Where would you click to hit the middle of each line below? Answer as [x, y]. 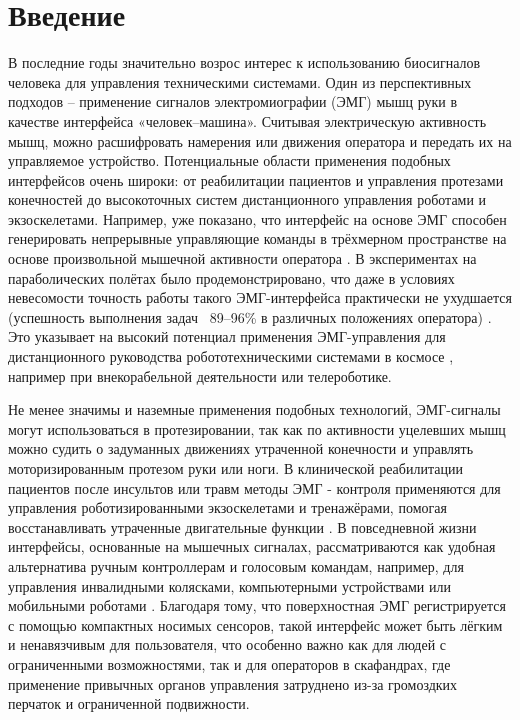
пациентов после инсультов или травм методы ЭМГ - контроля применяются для [254, 487]
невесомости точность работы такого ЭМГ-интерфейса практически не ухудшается [260, 297]
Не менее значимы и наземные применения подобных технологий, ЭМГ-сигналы [254, 409]
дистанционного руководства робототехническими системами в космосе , [231, 356]
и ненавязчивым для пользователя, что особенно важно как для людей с [227, 644]
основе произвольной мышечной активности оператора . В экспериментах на [242, 258]
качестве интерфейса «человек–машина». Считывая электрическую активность [247, 120]
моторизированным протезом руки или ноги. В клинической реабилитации [235, 468]
